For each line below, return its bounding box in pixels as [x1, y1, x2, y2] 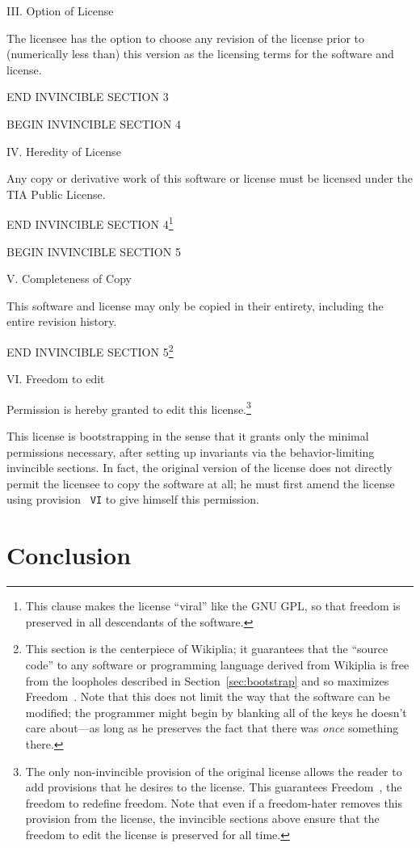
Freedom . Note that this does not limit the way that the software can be [25, 688, 390, 705]
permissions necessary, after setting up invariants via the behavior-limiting [6, 443, 375, 460]
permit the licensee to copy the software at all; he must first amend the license [6, 475, 395, 492]
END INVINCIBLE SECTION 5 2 [6, 340, 174, 360]
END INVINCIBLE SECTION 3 [6, 88, 169, 105]
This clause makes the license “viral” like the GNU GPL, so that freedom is [25, 597, 401, 614]
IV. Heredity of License [6, 142, 121, 159]
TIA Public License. [6, 185, 106, 202]
